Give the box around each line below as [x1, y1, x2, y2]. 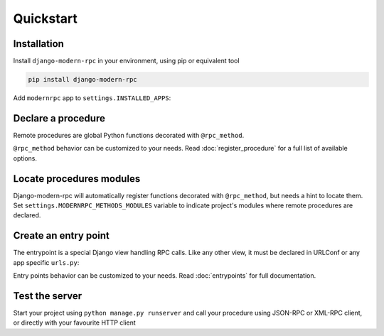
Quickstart [13, 11, 78, 26]
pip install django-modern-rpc [28, 75, 138, 84]
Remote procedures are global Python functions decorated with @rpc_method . [13, 131, 245, 139]
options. [13, 153, 38, 163]
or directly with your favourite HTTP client [13, 318, 137, 327]
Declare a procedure [13, 112, 106, 124]
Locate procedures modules [13, 173, 141, 185]
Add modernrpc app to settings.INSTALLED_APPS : [13, 94, 171, 102]
